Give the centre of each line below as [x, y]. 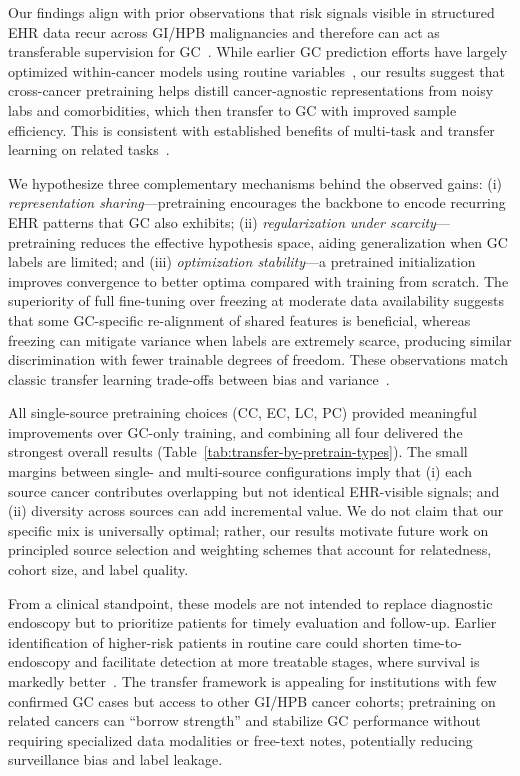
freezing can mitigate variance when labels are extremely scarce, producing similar [260, 339]
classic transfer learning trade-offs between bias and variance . [199, 378]
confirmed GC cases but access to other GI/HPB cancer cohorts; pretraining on [252, 700]
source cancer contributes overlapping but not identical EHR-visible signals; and [254, 490]
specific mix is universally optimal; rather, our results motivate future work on [248, 529]
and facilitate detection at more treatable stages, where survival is [277, 661]
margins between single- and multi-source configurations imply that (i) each [240, 471]
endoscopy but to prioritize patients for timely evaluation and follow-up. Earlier [252, 622]
